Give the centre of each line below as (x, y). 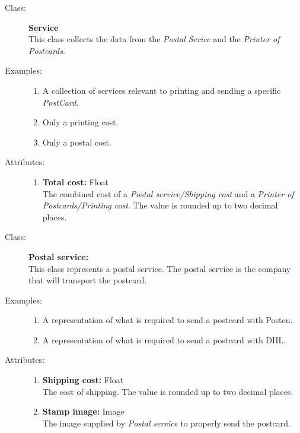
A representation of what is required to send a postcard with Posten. (167, 320)
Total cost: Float (76, 181)
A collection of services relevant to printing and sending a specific (162, 90)
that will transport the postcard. (88, 280)
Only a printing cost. (80, 122)
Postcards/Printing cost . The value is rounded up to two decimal (160, 205)
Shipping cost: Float (83, 380)
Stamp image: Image (83, 411)
